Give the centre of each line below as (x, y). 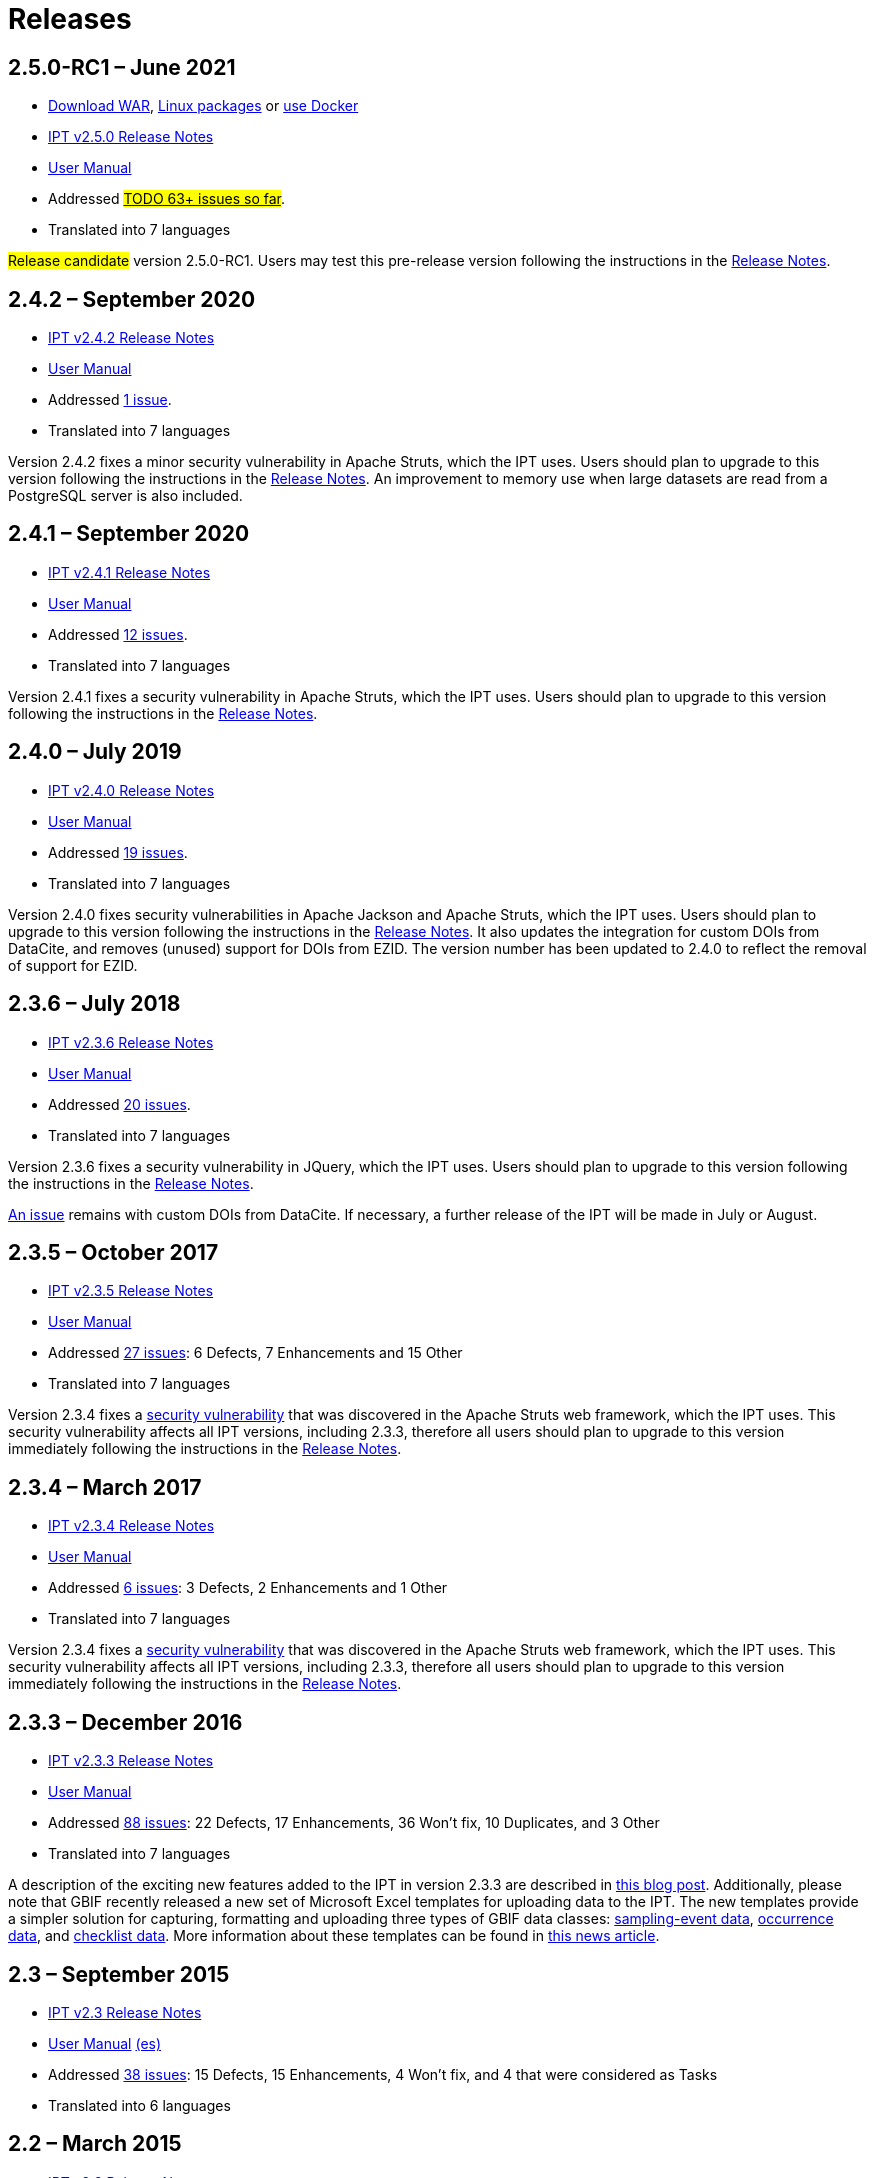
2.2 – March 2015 (95, 2144)
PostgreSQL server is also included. (125, 496)
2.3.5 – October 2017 (113, 1252)
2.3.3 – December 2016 (125, 1722)
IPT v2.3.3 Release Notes (131, 1761)
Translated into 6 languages (139, 2105)
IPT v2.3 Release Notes (125, 2012)
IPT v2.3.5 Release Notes (131, 1291)
